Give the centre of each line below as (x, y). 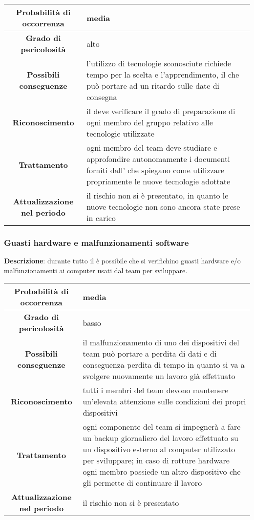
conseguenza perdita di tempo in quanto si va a (164, 365)
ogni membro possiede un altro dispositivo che (162, 472)
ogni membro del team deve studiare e (152, 148)
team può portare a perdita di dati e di (150, 354)
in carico (101, 218)
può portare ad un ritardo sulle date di (153, 86)
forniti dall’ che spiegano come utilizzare (156, 170)
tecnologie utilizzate (120, 133)
